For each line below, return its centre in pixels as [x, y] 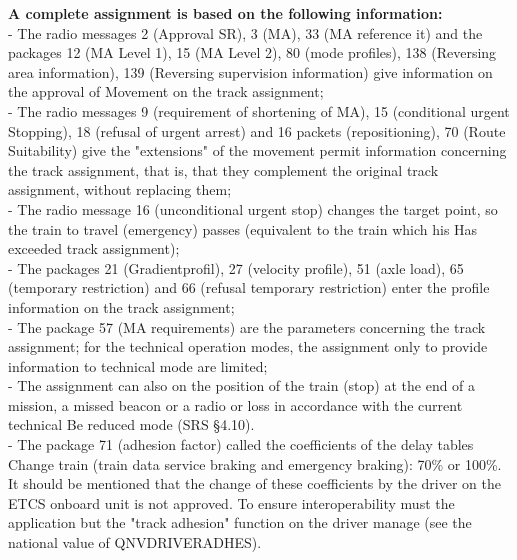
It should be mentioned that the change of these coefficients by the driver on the [254, 483]
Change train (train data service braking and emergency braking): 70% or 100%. [255, 463]
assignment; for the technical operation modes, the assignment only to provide [248, 346]
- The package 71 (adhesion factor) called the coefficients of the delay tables [241, 444]
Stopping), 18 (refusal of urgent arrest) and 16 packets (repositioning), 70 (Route [257, 130]
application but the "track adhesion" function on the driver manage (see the [240, 522]
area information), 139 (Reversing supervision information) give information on [250, 71]
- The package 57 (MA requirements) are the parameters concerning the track [247, 326]
